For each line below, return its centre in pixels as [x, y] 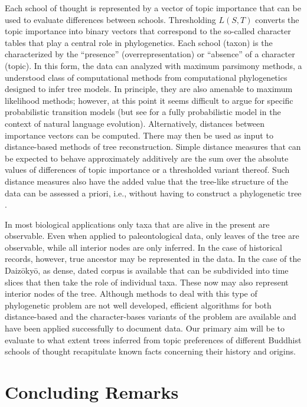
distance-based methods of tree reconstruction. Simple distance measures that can [153, 147]
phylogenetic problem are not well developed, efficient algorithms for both [138, 305]
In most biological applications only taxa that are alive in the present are [137, 224]
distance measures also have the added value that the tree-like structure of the [146, 181]
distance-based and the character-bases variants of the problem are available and [151, 316]
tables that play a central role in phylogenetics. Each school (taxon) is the [139, 42]
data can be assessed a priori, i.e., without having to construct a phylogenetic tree [153, 193]
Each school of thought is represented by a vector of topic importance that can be [153, 8]
